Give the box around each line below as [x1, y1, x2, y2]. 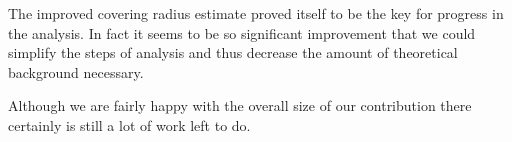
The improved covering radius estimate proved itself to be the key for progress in [8, 3, 504, 23]
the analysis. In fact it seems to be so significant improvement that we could [8, 22, 476, 43]
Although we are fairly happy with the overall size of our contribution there [8, 95, 472, 116]
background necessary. [8, 61, 144, 82]
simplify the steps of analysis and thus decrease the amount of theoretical [8, 42, 458, 63]
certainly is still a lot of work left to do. [8, 114, 251, 135]
